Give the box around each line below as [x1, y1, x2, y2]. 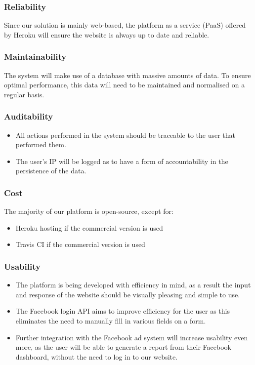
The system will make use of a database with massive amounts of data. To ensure [4, 70, 251, 80]
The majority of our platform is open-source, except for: [4, 206, 173, 216]
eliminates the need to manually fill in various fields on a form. [15, 316, 206, 325]
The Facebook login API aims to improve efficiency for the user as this [15, 306, 230, 316]
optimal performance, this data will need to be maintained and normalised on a [4, 80, 245, 90]
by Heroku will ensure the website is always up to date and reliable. [4, 29, 209, 40]
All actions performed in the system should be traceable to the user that [15, 129, 236, 140]
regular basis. [4, 89, 44, 99]
